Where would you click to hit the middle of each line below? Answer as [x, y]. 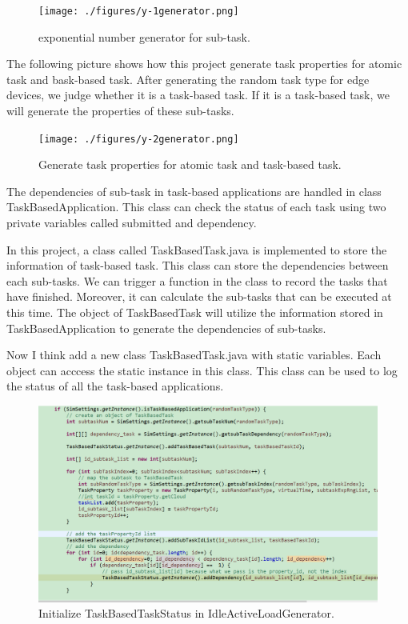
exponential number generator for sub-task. [144, 36]
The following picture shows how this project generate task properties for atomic [204, 64]
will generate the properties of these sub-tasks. [120, 111]
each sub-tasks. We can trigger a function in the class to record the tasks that [197, 280]
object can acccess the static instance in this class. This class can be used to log [202, 370]
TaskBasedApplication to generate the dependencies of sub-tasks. [166, 328]
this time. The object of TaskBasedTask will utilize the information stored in [195, 312]
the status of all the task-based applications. [115, 386]
